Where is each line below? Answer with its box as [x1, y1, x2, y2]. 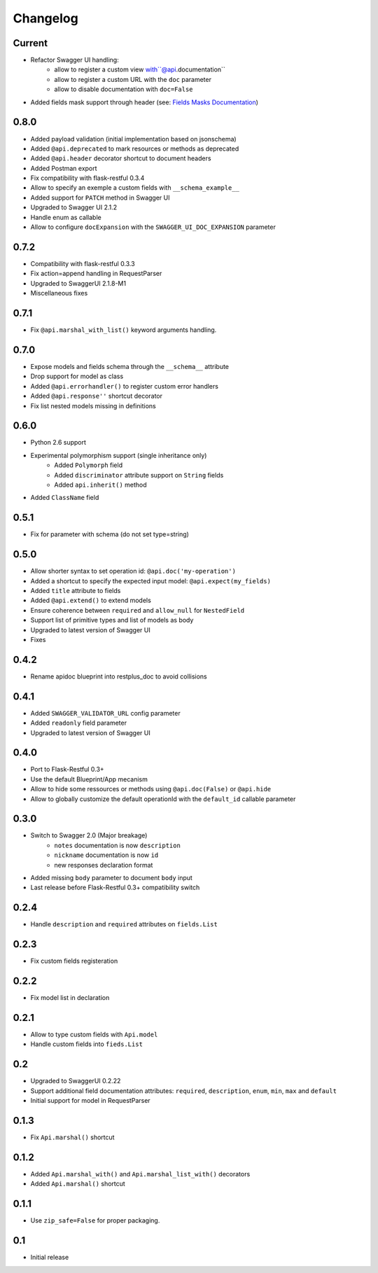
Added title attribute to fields [30, 586, 121, 594]
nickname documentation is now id [54, 851, 159, 859]
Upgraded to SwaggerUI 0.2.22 [30, 1077, 121, 1085]
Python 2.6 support [30, 438, 87, 447]
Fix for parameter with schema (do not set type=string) [30, 530, 189, 538]
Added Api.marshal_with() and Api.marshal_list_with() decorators [30, 1169, 251, 1178]
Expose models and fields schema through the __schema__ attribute [30, 362, 230, 370]
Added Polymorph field [54, 461, 122, 469]
